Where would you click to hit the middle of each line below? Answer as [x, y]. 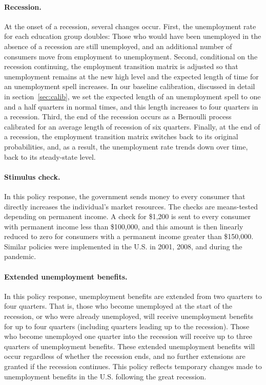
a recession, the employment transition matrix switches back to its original [121, 136]
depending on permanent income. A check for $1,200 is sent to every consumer [128, 216]
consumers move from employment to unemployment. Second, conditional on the [131, 56]
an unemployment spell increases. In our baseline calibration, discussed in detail [130, 86]
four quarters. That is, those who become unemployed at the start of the [118, 306]
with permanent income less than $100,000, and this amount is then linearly [124, 226]
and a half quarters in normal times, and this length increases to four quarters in [131, 106]
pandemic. [20, 256]
